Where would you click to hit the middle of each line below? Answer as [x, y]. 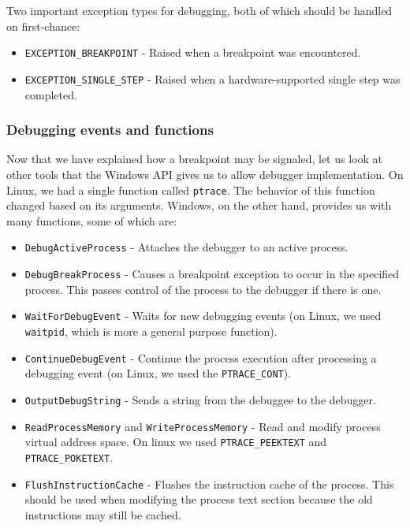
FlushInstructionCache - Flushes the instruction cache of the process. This [209, 483]
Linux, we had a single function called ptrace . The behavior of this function [191, 190]
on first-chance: [43, 26]
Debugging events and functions [110, 130]
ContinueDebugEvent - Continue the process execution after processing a [201, 357]
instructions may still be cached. [103, 514]
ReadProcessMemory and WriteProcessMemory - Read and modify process [203, 426]
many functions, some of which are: [92, 220]
